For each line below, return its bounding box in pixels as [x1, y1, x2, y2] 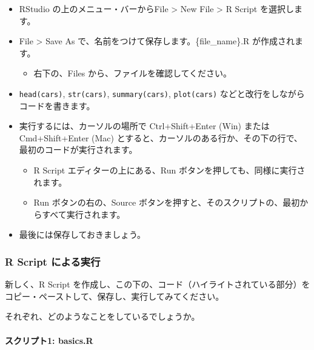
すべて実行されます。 [42, 207, 125, 220]
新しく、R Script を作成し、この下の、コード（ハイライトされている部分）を [5, 278, 310, 291]
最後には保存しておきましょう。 [19, 228, 146, 241]
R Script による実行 [5, 254, 101, 269]
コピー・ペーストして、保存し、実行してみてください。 [5, 289, 224, 302]
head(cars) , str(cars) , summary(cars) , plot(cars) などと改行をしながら [19, 87, 305, 99]
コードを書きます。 [19, 99, 95, 112]
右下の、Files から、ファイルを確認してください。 [33, 67, 232, 79]
